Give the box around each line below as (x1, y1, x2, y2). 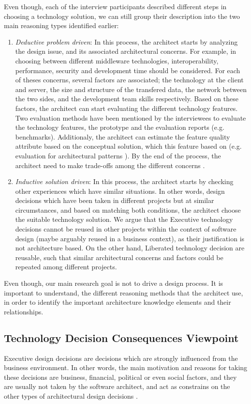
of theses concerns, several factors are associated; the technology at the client (15, 75, 244, 85)
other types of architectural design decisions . (4, 390, 138, 401)
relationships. (4, 306, 44, 316)
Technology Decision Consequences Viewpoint (4, 330, 239, 345)
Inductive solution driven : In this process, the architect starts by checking (15, 176, 234, 186)
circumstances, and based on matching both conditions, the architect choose (15, 204, 241, 215)
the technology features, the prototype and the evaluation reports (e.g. (15, 122, 224, 132)
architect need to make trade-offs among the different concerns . (15, 160, 205, 170)
